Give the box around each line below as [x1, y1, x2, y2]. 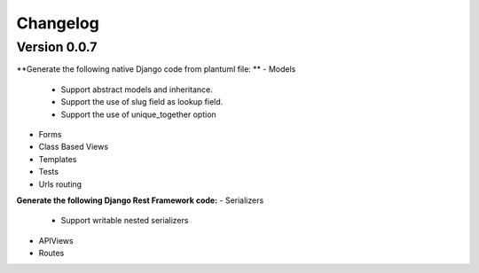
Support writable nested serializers [60, 215, 189, 226]
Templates [38, 153, 77, 164]
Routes [38, 248, 65, 259]
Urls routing [38, 178, 82, 190]
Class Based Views [38, 142, 109, 152]
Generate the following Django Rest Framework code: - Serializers [16, 195, 264, 206]
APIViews [38, 235, 75, 246]
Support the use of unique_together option [60, 109, 216, 120]
